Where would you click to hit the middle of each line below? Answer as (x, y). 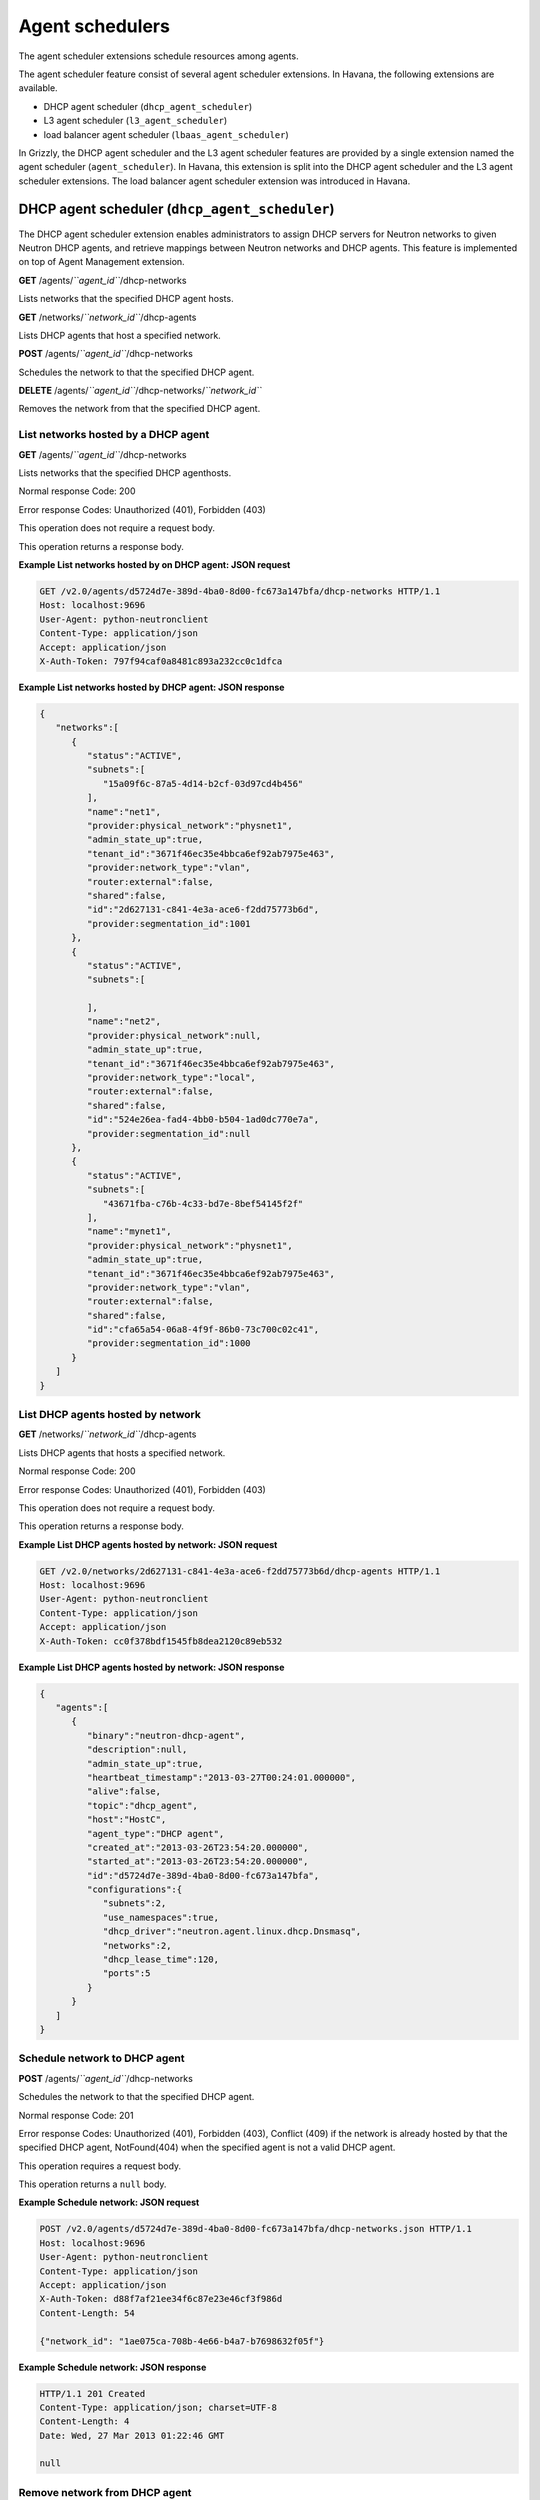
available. (38, 88)
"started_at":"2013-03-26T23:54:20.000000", (197, 1861)
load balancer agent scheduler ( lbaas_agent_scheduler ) (166, 134)
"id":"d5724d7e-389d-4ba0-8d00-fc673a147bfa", (203, 1875)
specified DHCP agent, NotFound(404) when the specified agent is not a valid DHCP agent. (207, 2147)
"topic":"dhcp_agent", (142, 1805)
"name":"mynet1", (129, 1231)
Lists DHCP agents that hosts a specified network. (122, 1452)
